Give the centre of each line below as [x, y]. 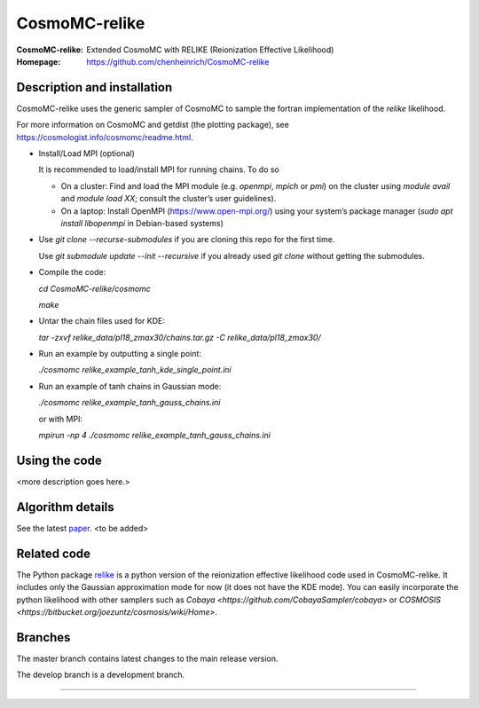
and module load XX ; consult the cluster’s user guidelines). [169, 199]
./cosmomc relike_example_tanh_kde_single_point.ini [135, 370]
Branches [43, 637]
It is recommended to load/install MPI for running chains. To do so [159, 169]
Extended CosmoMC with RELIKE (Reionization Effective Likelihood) [210, 50]
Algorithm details [65, 507]
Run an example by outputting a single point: [120, 354]
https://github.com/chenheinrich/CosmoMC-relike [178, 61]
